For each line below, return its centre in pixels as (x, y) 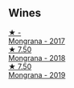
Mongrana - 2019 (37, 74)
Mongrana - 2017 (37, 41)
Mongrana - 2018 (37, 58)
